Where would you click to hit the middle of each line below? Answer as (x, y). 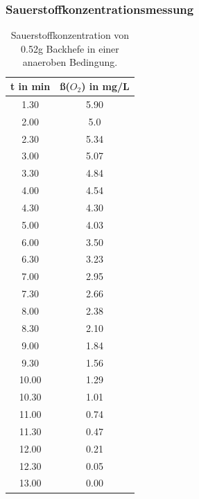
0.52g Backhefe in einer (70, 48)
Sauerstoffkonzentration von (70, 35)
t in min (31, 86)
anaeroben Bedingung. (70, 62)
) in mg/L (105, 86)
